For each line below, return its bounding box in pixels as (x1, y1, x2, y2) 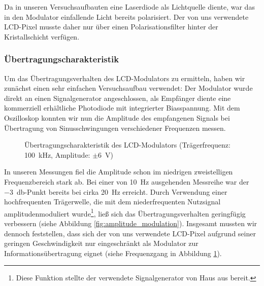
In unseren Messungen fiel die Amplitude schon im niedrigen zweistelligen (4, 166, 233, 177)
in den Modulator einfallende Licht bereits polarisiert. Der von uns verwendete (4, 11, 249, 22)
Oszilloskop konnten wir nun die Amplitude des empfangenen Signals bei (4, 112, 230, 123)
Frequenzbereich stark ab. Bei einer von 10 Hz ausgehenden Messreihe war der (4, 176, 249, 187)
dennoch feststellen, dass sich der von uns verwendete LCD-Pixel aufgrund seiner (4, 228, 256, 238)
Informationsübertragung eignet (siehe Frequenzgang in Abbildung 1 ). (4, 247, 222, 258)
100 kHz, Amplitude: (24, 149, 90, 160)
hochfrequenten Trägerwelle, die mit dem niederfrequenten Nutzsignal (4, 196, 221, 207)
